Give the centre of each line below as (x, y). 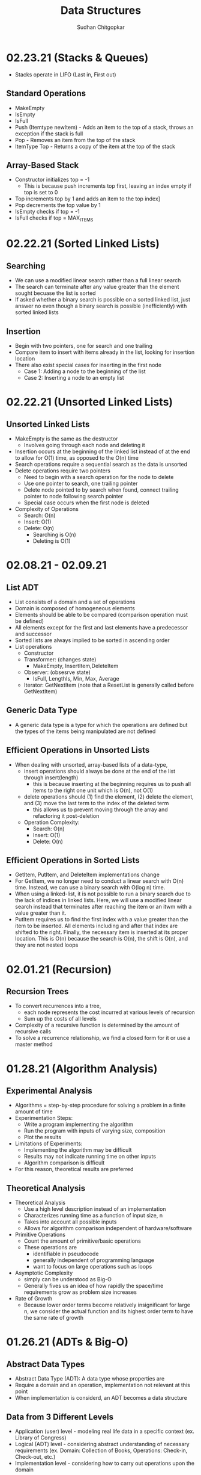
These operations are (50, 1248)
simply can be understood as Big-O (68, 1279)
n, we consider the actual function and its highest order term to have (109, 1311)
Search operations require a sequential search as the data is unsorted (101, 464)
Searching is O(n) (54, 534)
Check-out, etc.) (35, 1456)
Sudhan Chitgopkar (101, 27)
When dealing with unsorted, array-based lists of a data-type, (91, 764)
